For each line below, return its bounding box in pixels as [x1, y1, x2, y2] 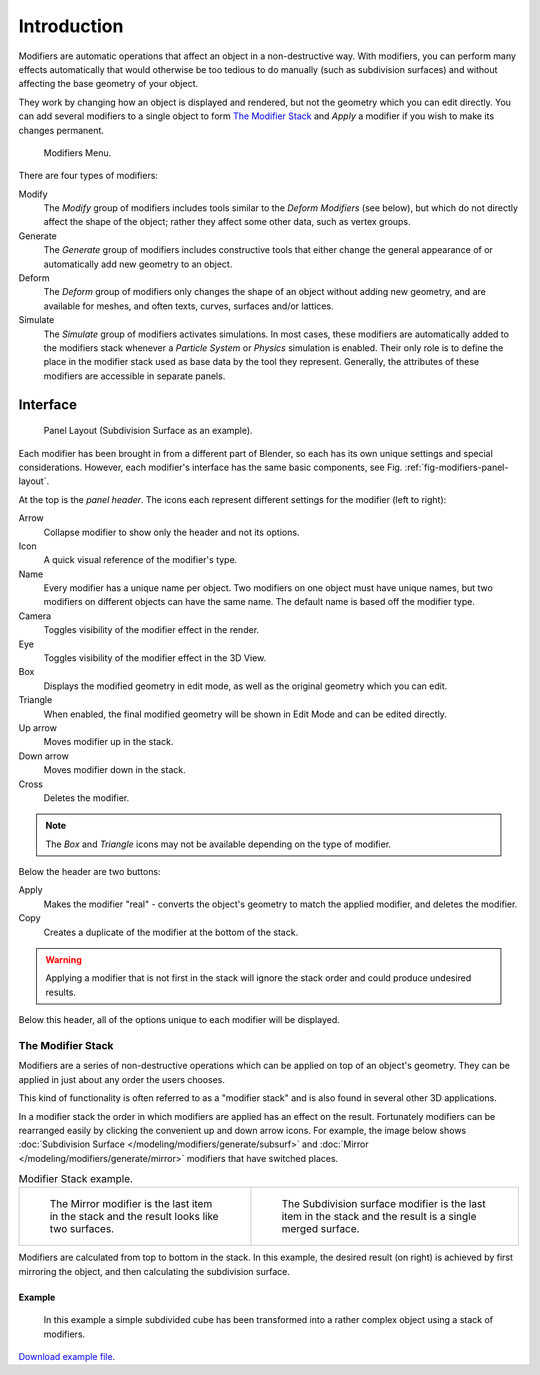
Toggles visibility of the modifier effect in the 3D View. [43, 652, 267, 664]
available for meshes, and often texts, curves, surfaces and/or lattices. [43, 300, 334, 312]
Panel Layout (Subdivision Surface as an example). [43, 425, 254, 437]
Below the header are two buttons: [18, 866, 161, 878]
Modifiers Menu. [43, 146, 112, 159]
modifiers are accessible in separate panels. [43, 370, 226, 382]
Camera [18, 610, 52, 622]
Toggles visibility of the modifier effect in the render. [43, 624, 260, 636]
